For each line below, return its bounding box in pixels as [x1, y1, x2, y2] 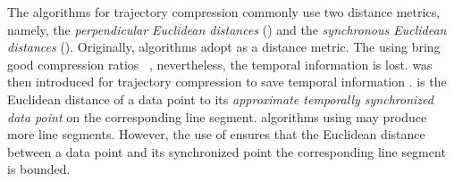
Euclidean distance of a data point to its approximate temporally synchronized [7, 89, 433, 108]
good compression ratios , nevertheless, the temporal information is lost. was [7, 54, 433, 73]
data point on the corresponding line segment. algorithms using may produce [7, 107, 427, 126]
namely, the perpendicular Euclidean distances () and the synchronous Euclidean [7, 20, 447, 38]
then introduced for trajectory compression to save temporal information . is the [7, 72, 447, 91]
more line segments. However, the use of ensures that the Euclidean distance [7, 125, 425, 144]
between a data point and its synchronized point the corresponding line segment [7, 142, 446, 160]
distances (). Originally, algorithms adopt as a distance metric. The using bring [7, 37, 441, 56]
